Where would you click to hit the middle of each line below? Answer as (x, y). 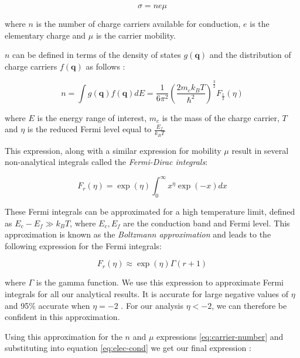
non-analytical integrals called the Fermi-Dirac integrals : (106, 162)
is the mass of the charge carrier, (221, 117)
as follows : (105, 66)
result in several (260, 150)
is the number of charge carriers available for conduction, (138, 23)
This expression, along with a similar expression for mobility (113, 150)
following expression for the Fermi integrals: (83, 245)
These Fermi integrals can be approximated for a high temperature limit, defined (150, 211)
